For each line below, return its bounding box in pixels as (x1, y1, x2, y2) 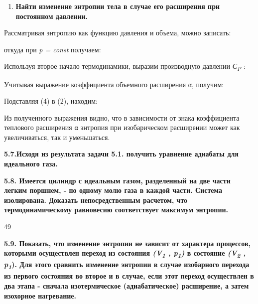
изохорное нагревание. (4, 290, 76, 301)
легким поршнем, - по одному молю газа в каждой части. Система (4, 185, 222, 195)
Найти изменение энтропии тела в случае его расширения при (15, 1, 220, 11)
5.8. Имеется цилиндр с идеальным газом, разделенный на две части (4, 175, 231, 185)
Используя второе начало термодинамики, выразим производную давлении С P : (4, 61, 246, 73)
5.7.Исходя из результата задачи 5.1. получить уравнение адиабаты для (4, 149, 239, 159)
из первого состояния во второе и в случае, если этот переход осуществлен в (4, 271, 254, 281)
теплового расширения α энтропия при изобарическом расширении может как (4, 122, 240, 133)
